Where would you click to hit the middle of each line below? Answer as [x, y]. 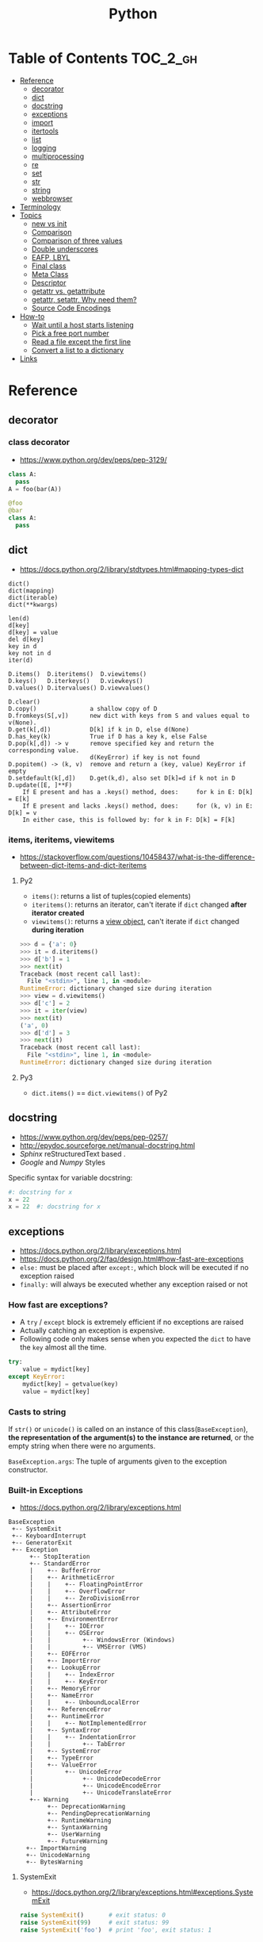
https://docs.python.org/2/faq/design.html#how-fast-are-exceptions [131, 1259]
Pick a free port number [70, 333]
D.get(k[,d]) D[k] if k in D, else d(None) [99, 729]
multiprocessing [58, 156]
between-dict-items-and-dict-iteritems [83, 865]
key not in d [30, 653]
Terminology [40, 206]
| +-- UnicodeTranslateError [100, 1793]
